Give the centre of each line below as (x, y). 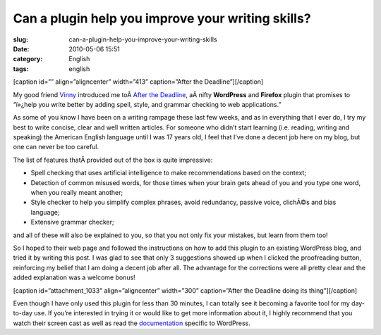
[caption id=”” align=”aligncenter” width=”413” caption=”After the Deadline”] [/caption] (138, 82)
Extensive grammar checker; (72, 222)
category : (28, 59)
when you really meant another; (77, 193)
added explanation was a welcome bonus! (74, 277)
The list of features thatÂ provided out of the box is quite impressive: (113, 160)
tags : (21, 69)
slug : (20, 39)
